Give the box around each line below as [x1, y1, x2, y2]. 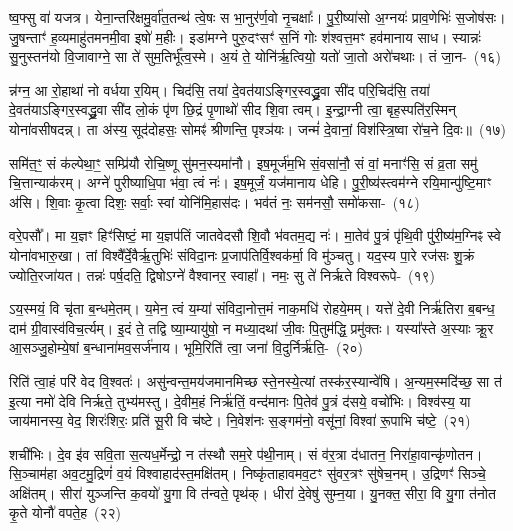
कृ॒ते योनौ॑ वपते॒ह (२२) [9, 502, 122, 523]
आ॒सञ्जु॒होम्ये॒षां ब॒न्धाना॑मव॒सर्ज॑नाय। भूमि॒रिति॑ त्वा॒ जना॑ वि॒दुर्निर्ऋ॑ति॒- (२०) [9, 337, 363, 358]
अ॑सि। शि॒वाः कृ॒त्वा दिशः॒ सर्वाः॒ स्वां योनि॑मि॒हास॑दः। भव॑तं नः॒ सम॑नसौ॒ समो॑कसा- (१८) [9, 191, 420, 212]
